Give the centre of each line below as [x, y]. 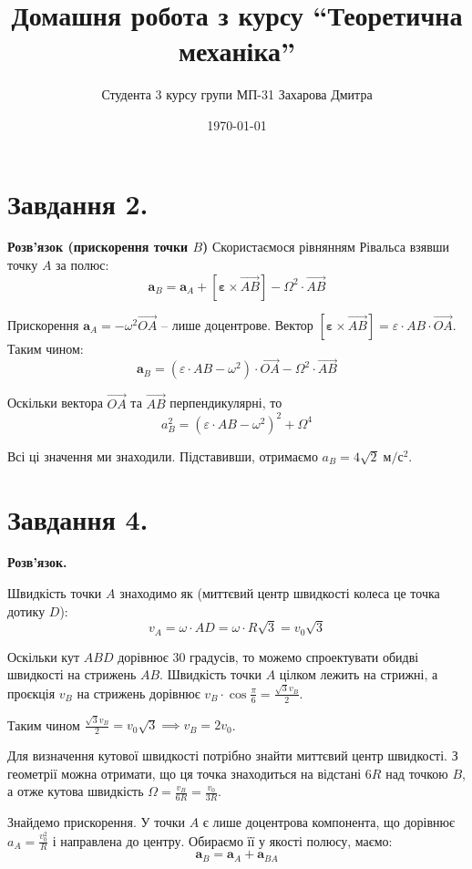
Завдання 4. [78, 518]
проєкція [31, 693]
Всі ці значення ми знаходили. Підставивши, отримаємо [163, 455]
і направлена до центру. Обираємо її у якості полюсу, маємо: [222, 840]
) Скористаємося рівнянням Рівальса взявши [326, 247]
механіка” [237, 51]
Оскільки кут [44, 656]
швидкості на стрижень [72, 674]
